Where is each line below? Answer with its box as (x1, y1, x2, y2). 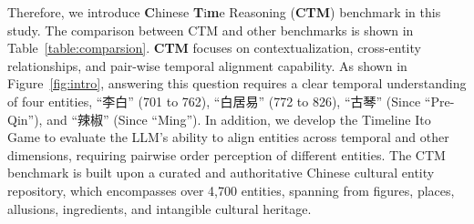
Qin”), (7, 109, 43, 128)
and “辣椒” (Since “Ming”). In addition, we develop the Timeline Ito (46, 109, 431, 128)
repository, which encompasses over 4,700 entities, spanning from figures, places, (7, 180, 455, 199)
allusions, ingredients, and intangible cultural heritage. (7, 199, 312, 218)
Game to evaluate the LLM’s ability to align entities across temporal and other (7, 127, 449, 147)
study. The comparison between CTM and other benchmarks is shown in (7, 20, 414, 39)
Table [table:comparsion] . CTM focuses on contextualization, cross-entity (7, 38, 421, 57)
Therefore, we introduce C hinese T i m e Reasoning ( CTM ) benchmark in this (7, 3, 441, 21)
